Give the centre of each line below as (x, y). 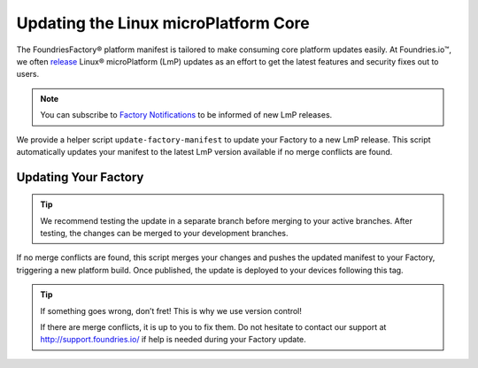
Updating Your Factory (80, 177)
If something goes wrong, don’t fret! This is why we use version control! (171, 310)
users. (28, 74)
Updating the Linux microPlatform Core (163, 23)
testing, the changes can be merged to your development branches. (164, 234)
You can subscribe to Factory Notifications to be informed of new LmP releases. (186, 115)
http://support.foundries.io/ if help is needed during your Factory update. (173, 340)
